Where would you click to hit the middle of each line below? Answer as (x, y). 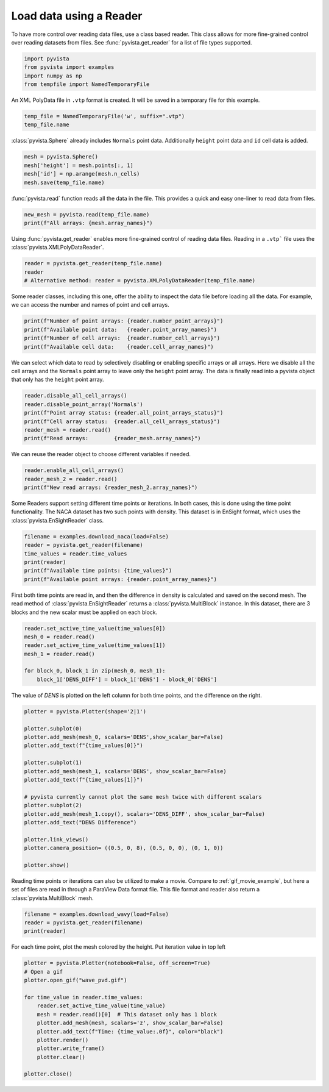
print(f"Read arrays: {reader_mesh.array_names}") (112, 438)
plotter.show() (47, 865)
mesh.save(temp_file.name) (64, 182)
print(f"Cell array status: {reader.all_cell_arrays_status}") (122, 421)
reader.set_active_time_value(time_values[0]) (95, 628)
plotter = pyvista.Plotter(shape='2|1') (85, 711)
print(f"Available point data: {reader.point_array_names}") (121, 330)
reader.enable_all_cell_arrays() (74, 470)
